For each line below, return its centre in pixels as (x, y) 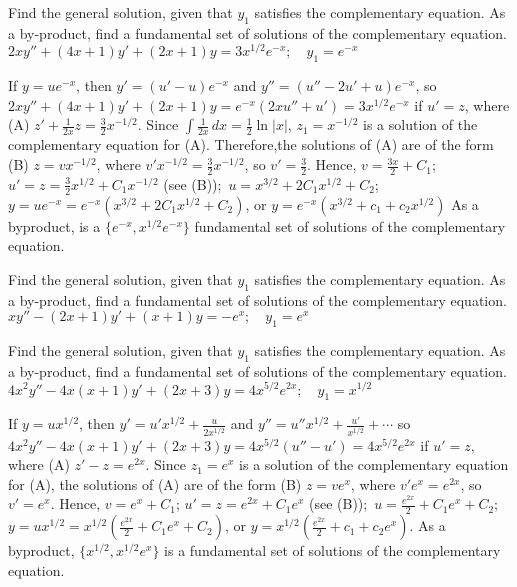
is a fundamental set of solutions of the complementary (332, 550)
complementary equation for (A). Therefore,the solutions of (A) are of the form (251, 144)
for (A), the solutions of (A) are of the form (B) (155, 483)
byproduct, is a (54, 225)
